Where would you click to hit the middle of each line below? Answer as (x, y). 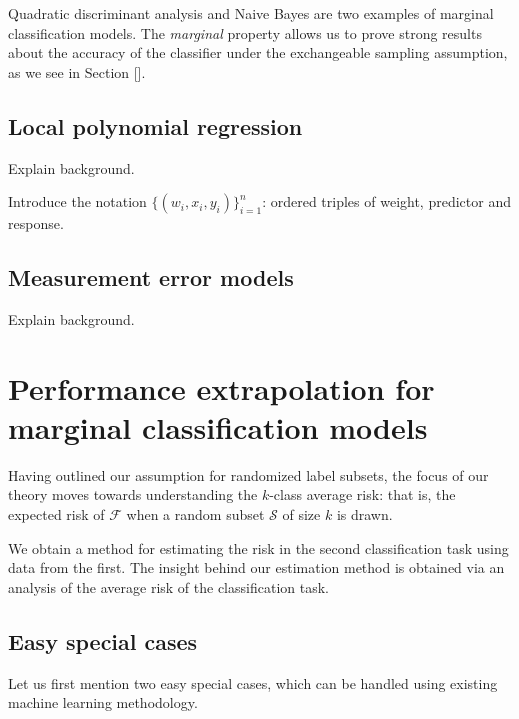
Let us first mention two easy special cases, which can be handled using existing (253, 682)
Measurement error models (151, 277)
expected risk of (56, 514)
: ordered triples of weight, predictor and (386, 201)
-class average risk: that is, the (362, 494)
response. (36, 223)
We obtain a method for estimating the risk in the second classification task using (258, 547)
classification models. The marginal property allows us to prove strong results (245, 32)
